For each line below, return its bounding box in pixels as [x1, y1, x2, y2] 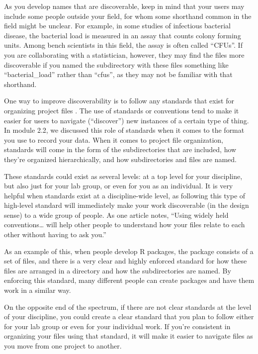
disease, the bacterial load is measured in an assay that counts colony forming [4, 30, 241, 40]
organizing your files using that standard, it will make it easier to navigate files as [4, 331, 253, 341]
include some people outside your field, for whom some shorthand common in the [4, 10, 252, 21]
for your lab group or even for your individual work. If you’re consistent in [4, 321, 231, 331]
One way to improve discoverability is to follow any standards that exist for [4, 95, 234, 106]
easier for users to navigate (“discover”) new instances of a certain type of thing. [4, 115, 249, 125]
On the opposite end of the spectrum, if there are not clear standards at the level [4, 301, 252, 312]
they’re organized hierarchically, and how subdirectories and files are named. [4, 154, 237, 164]
